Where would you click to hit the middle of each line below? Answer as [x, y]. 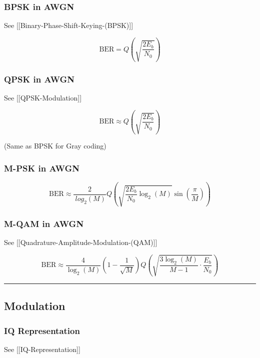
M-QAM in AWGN [44, 224]
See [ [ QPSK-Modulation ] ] [43, 97]
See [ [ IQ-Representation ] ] [42, 349]
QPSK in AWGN [39, 79]
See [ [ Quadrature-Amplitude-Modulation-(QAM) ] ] [81, 242]
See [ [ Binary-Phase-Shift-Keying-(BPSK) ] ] [69, 25]
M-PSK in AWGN [42, 168]
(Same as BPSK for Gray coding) [55, 146]
